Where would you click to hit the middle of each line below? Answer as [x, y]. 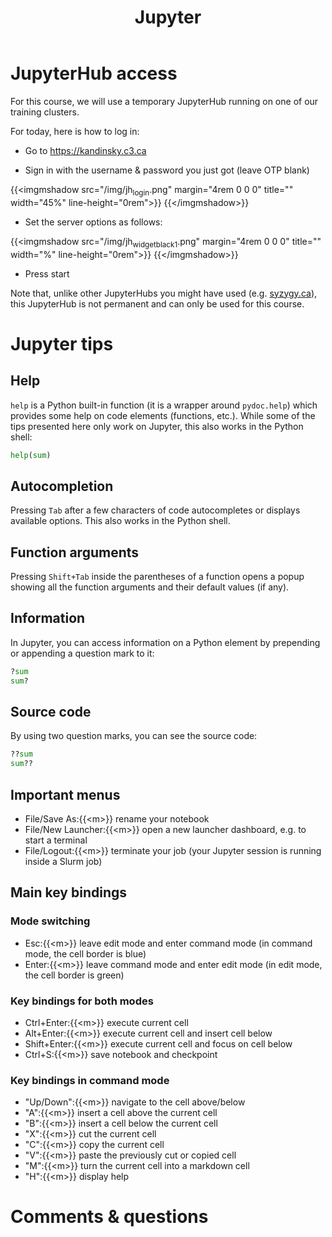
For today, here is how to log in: [75, 131]
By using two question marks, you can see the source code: [134, 736]
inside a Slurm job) [63, 861]
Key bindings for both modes [82, 1001]
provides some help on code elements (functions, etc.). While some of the [163, 415]
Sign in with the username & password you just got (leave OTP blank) [167, 170]
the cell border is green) [74, 975]
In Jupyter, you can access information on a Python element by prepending [165, 642]
